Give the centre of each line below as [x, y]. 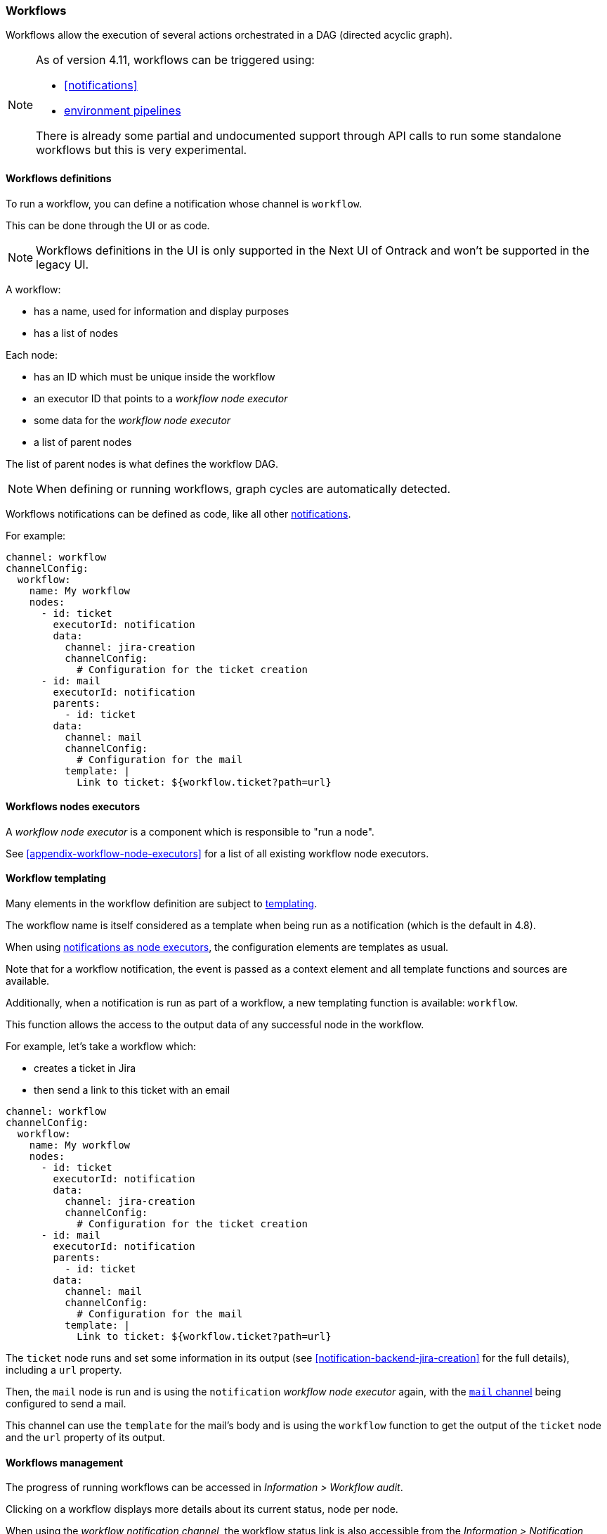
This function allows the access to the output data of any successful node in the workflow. [215, 1025]
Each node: [32, 354]
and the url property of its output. [86, 1438]
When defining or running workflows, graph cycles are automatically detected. [243, 488]
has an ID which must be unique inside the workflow [155, 376]
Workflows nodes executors [73, 807]
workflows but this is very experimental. [142, 150]
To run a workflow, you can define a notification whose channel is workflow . [184, 203]
